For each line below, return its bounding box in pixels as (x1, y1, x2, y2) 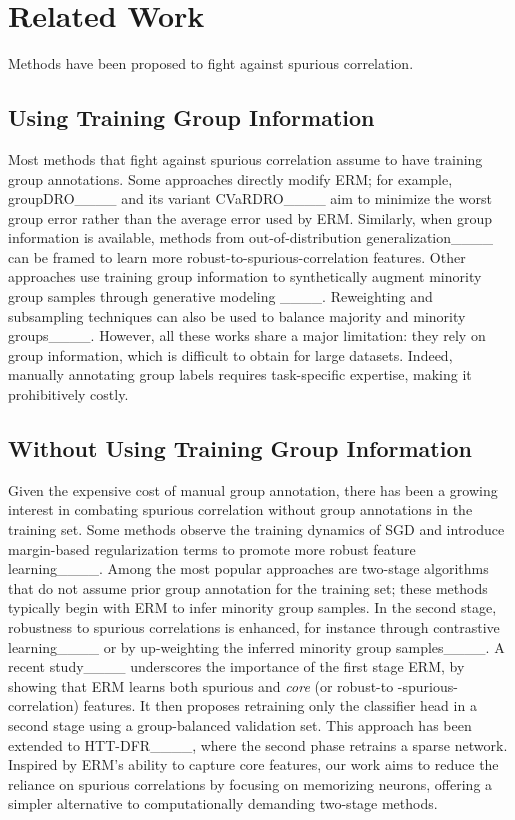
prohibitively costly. (8, 384, 129, 405)
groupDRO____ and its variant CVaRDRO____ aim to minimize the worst (8, 188, 492, 209)
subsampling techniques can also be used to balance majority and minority (8, 305, 466, 326)
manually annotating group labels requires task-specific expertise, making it (8, 364, 472, 385)
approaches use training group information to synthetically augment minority (8, 266, 482, 287)
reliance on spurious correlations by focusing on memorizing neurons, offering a (8, 773, 493, 794)
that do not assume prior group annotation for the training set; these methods (8, 577, 488, 598)
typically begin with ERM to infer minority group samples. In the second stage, (8, 597, 497, 618)
